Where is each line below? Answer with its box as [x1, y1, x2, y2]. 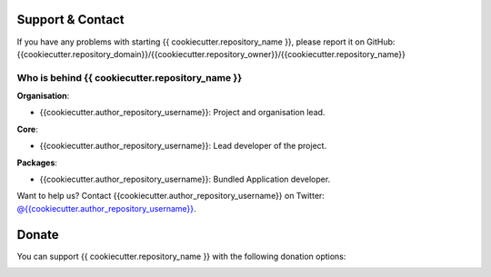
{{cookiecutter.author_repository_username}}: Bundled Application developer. [39, 173, 331, 184]
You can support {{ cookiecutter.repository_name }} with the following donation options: [16, 251, 346, 262]
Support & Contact [16, 12, 125, 27]
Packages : [16, 157, 58, 168]
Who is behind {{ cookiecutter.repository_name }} [16, 71, 243, 84]
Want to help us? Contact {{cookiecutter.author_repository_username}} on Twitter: [16, 191, 325, 202]
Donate [16, 227, 59, 242]
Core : [16, 124, 38, 134]
